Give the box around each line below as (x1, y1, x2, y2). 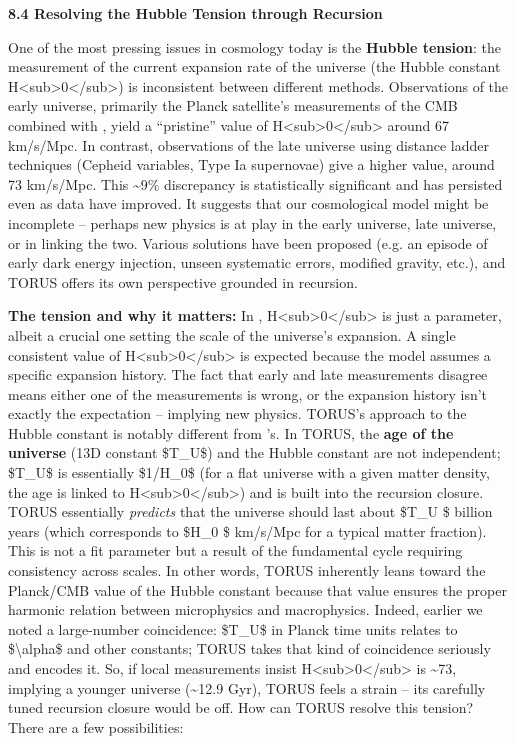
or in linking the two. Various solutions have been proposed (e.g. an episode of (8, 232, 488, 253)
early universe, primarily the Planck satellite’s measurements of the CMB (8, 95, 458, 116)
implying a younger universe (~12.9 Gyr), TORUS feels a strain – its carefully (8, 677, 486, 698)
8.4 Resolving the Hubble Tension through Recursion (8, 3, 383, 23)
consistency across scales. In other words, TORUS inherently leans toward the (8, 560, 486, 581)
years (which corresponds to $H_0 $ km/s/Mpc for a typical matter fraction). (8, 520, 487, 541)
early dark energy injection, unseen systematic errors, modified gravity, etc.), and (8, 252, 506, 273)
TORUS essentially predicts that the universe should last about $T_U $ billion (8, 501, 493, 522)
